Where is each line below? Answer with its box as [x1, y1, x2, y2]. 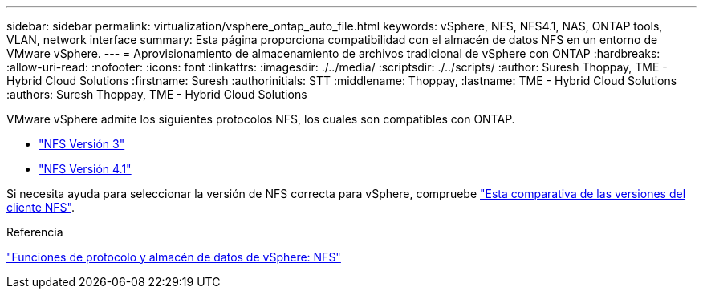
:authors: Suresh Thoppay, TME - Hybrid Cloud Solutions [6, 87, 307, 101]
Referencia [6, 225, 63, 239]
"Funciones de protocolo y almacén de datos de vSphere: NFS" [6, 250, 341, 264]
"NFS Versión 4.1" [39, 162, 132, 176]
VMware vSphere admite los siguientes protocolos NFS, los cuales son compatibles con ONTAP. [6, 112, 515, 126]
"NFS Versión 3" [39, 137, 125, 151]
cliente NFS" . [6, 200, 75, 214]
